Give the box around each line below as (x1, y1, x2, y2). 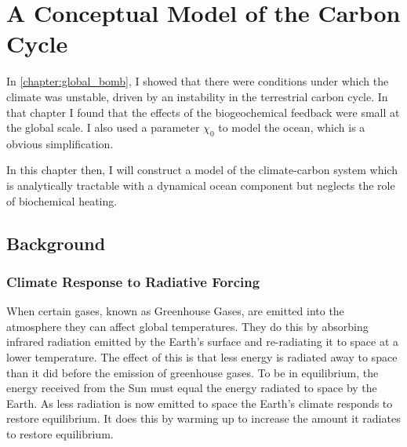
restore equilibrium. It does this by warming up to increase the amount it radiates (6, 410, 401, 427)
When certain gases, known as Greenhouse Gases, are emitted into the (6, 303, 344, 319)
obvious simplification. (6, 135, 114, 151)
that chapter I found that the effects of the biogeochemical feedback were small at (6, 104, 400, 120)
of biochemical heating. (6, 192, 118, 209)
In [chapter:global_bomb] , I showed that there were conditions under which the (6, 73, 389, 89)
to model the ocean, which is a (218, 119, 365, 136)
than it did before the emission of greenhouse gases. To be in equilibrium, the (6, 364, 379, 380)
